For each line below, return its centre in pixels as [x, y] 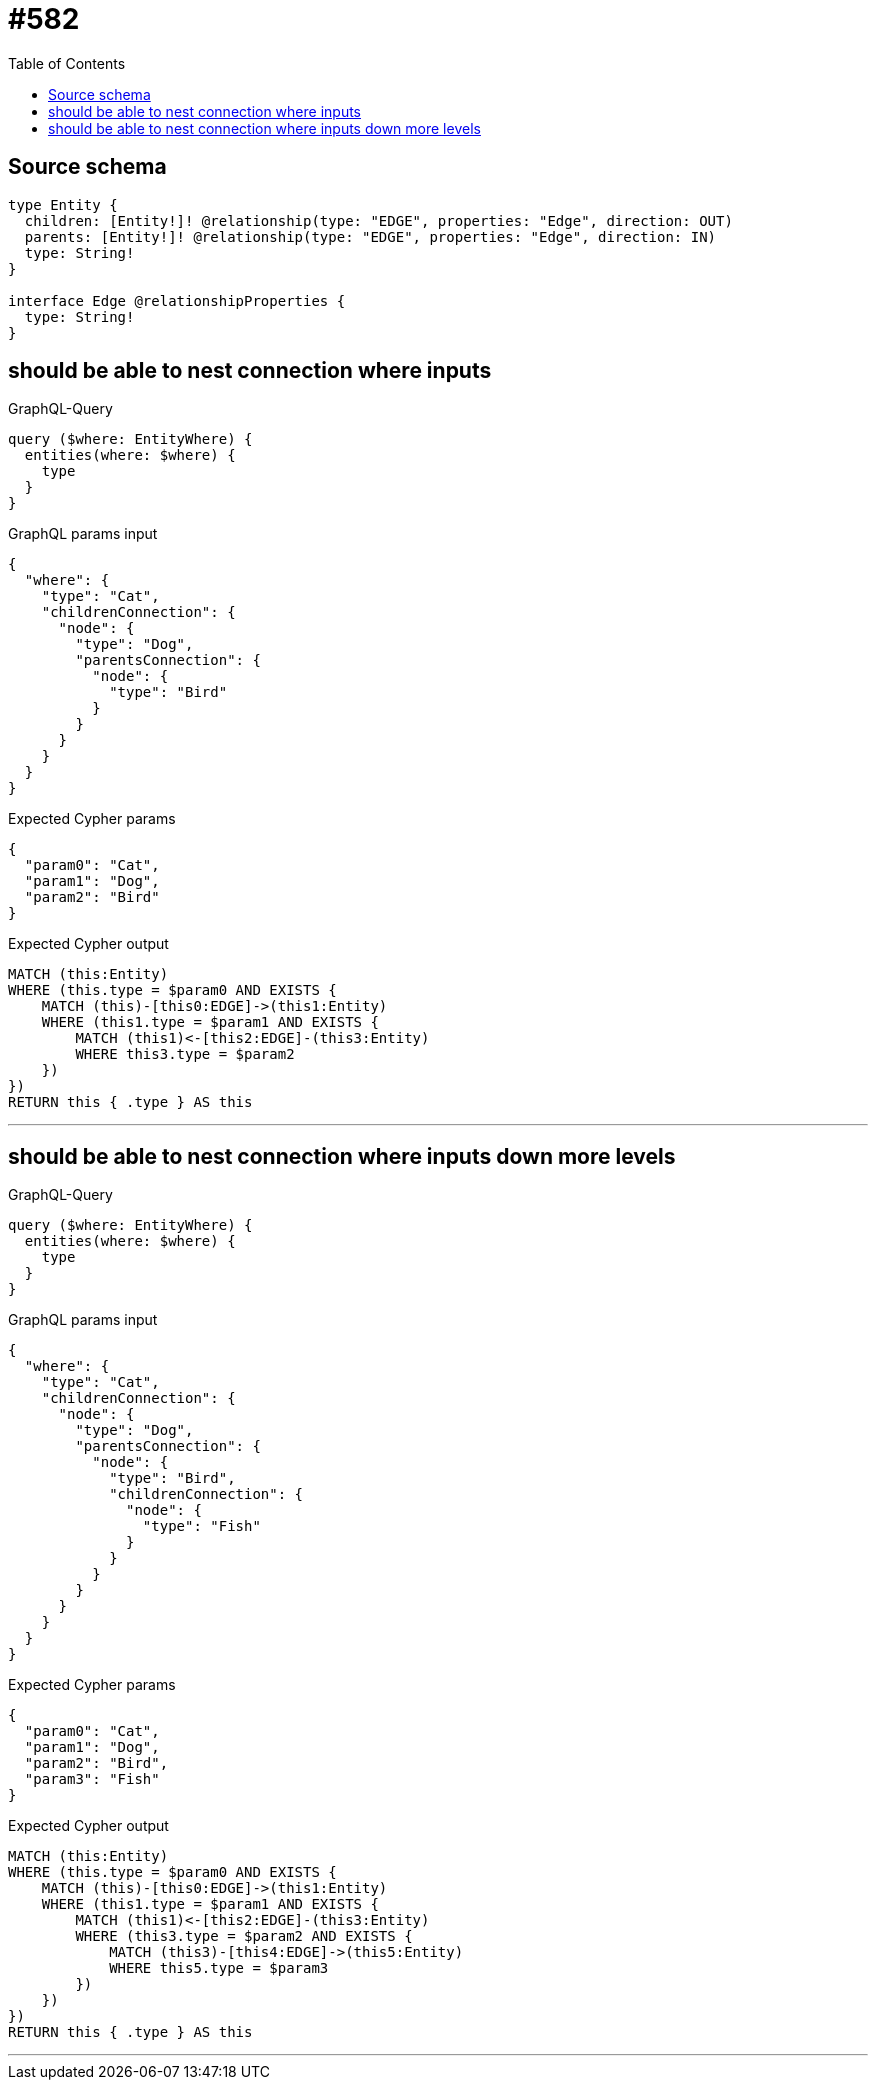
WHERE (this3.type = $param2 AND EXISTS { [244, 1936]
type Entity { [63, 204]
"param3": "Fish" [92, 1779]
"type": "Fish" [201, 1526]
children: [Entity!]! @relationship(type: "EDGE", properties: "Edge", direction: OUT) [378, 220]
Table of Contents [67, 63]
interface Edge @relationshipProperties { [177, 300]
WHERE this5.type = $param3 [219, 1968]
